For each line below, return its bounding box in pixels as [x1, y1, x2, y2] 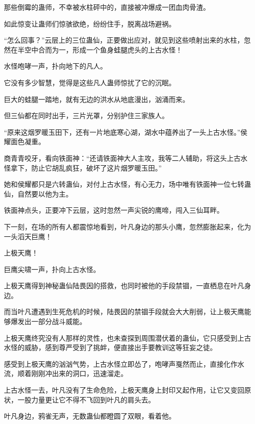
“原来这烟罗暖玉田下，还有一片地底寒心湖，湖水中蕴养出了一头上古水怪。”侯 [4, 126, 248, 137]
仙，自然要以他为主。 [4, 188, 73, 199]
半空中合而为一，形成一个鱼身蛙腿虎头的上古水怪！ [17, 44, 182, 54]
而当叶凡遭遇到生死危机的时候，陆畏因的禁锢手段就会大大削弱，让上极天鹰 [4, 306, 244, 317]
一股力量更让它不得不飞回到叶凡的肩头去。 [17, 394, 155, 404]
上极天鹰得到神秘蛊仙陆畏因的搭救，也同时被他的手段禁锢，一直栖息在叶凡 [4, 280, 244, 291]
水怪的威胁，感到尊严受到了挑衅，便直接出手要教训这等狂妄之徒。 [4, 342, 217, 352]
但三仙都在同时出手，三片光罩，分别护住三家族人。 [4, 110, 169, 121]
